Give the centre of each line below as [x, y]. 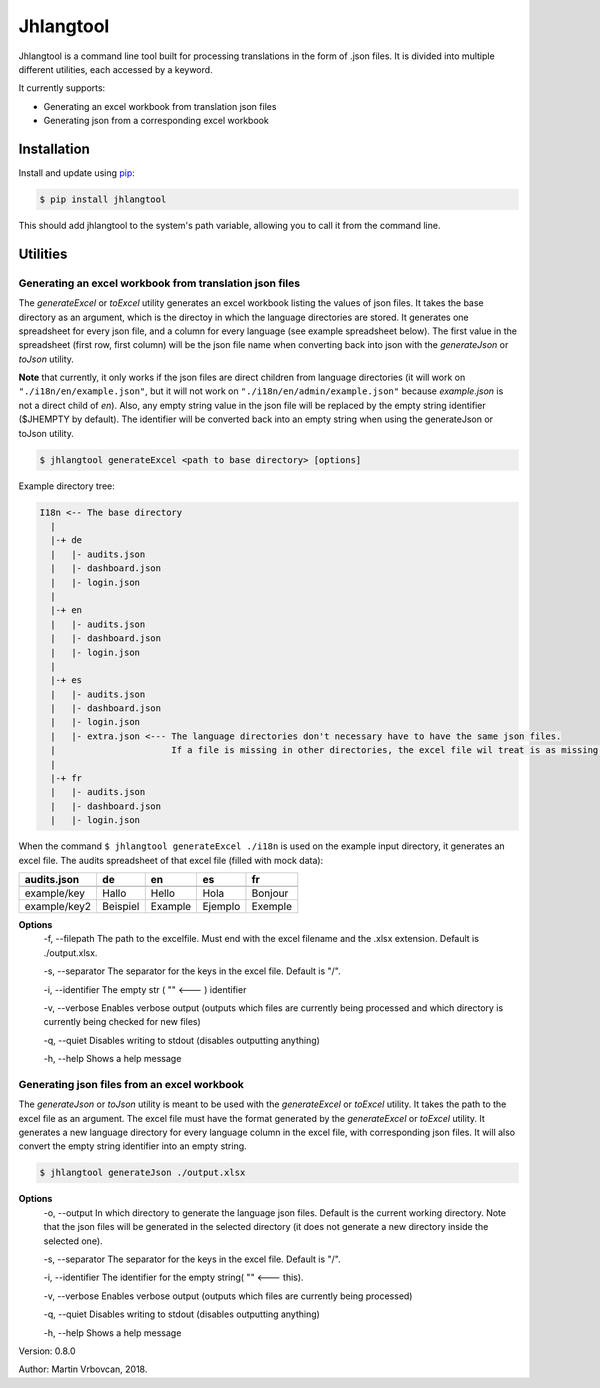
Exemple [272, 906]
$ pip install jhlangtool [103, 199]
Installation [54, 148]
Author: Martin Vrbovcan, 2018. [83, 1369]
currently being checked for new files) [122, 1022]
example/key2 [58, 906]
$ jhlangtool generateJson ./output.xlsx [142, 1173]
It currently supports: [62, 88]
